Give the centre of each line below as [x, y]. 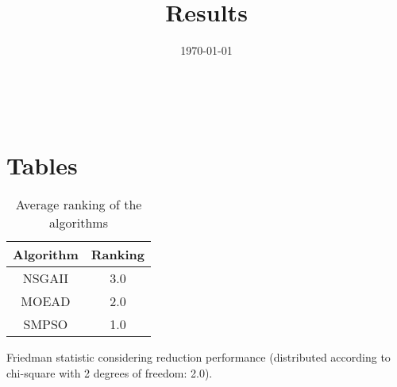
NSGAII [46, 278]
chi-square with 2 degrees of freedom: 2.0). [110, 373]
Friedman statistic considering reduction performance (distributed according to [198, 357]
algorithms [79, 223]
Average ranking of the [79, 205]
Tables [42, 165]
